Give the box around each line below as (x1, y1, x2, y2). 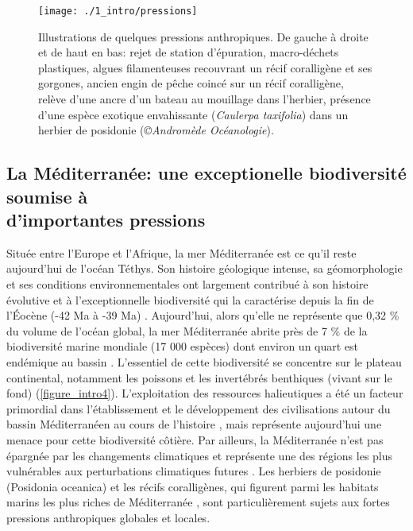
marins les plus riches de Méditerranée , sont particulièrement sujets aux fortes (6, 494, 390, 510)
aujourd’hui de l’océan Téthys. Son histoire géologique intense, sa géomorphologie (6, 260, 403, 277)
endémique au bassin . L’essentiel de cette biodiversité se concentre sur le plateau (6, 353, 402, 370)
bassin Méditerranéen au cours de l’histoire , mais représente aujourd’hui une (6, 416, 382, 432)
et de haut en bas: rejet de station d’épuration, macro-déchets (38, 44, 339, 60)
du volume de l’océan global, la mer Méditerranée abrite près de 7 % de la (6, 322, 368, 339)
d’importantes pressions (6, 207, 206, 231)
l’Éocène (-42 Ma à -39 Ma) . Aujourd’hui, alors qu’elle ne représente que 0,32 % (6, 307, 399, 324)
